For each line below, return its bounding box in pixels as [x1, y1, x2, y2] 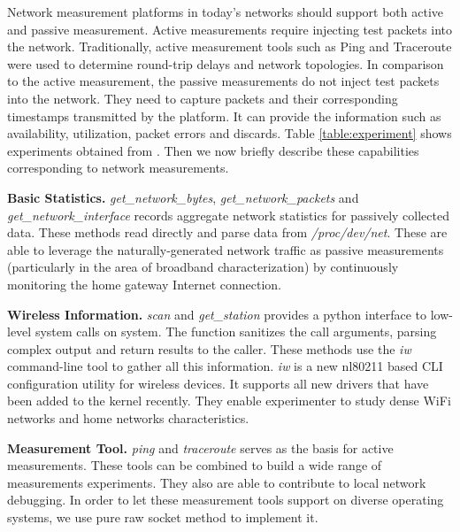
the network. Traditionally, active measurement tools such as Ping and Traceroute [7, 37, 452, 56]
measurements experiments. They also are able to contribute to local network [7, 473, 426, 491]
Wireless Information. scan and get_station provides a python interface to [7, 305, 427, 323]
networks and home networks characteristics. [7, 409, 249, 428]
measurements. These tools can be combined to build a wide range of [7, 456, 382, 474]
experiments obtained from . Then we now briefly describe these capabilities [7, 141, 419, 159]
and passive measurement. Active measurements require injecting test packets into [7, 19, 453, 38]
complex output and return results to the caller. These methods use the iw [7, 339, 411, 358]
